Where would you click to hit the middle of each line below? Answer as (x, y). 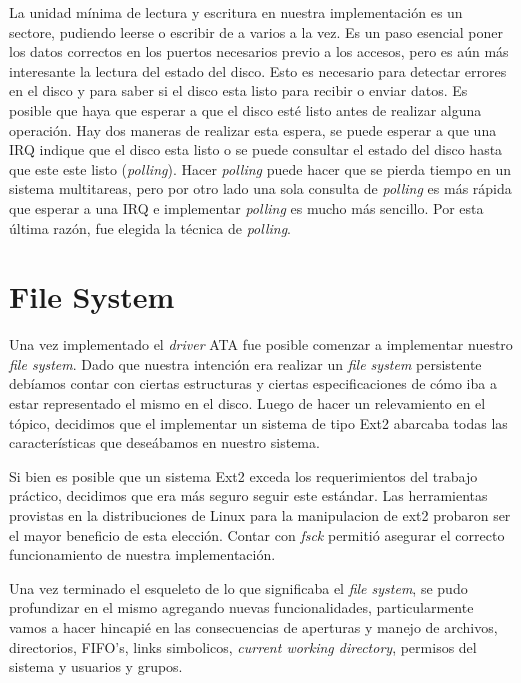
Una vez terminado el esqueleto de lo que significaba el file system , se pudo (238, 587)
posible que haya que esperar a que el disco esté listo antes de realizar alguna (245, 109)
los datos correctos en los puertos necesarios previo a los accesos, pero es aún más (259, 51)
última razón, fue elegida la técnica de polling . (150, 227)
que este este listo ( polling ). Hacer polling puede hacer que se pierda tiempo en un (260, 168)
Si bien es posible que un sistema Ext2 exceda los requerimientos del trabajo (243, 475)
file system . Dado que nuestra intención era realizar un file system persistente (245, 363)
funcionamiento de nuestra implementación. (142, 554)
